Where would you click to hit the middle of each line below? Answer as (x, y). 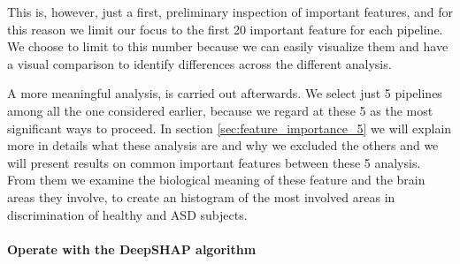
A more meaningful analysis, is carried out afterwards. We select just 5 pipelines (225, 93)
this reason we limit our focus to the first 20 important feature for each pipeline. (225, 29)
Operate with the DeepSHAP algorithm (132, 249)
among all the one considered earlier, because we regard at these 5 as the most (220, 110)
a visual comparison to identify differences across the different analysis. (199, 63)
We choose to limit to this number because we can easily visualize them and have (228, 46)
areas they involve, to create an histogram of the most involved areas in (201, 196)
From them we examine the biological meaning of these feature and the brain (216, 180)
